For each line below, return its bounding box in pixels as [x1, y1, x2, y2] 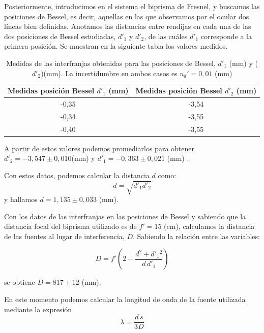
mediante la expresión [4, 304, 72, 314]
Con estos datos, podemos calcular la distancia [4, 170, 150, 180]
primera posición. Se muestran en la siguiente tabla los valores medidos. [4, 41, 228, 51]
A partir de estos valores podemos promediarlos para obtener [4, 143, 194, 153]
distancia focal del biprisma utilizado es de [4, 221, 137, 231]
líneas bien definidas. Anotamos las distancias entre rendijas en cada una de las [4, 21, 251, 31]
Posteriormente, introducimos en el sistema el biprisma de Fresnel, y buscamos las [4, 1, 260, 11]
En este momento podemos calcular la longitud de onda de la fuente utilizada [4, 294, 246, 305]
